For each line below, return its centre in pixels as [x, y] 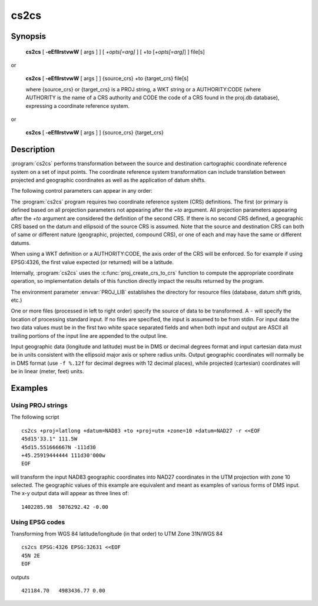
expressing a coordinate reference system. [77, 106]
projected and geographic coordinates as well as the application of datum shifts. [108, 180]
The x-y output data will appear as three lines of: [70, 493]
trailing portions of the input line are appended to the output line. [89, 335]
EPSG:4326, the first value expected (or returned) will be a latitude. [92, 262]
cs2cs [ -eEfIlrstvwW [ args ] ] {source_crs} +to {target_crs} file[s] [107, 78]
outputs [20, 577]
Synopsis [29, 36]
